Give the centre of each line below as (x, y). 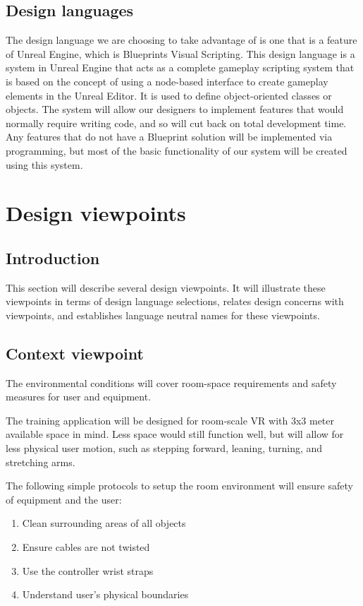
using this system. (44, 164)
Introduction (53, 257)
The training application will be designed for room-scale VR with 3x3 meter (170, 420)
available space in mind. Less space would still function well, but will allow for (175, 434)
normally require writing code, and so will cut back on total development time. (176, 123)
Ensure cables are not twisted (86, 547)
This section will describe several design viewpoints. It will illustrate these (166, 287)
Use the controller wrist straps (88, 570)
